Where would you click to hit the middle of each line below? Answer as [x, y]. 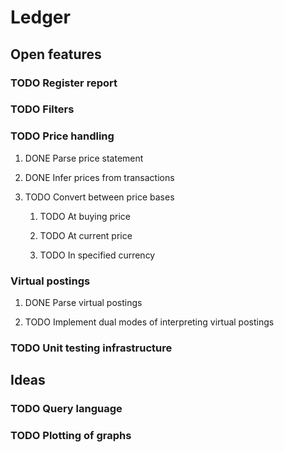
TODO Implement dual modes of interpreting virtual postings [149, 322]
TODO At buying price [85, 216]
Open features [56, 54]
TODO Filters [42, 109]
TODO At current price [86, 235]
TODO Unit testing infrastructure [91, 348]
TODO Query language [66, 409]
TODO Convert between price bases [99, 197]
